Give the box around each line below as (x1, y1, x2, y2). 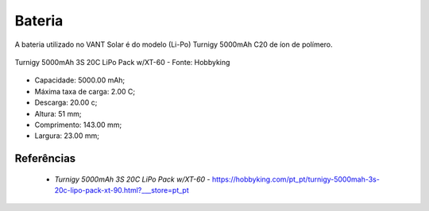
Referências (14, 152, 76, 166)
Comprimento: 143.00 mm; (34, 120, 122, 129)
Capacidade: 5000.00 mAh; (34, 75, 126, 85)
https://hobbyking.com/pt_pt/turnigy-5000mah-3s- (211, 175, 381, 184)
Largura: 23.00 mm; (34, 131, 99, 140)
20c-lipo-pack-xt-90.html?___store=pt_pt (54, 186, 190, 195)
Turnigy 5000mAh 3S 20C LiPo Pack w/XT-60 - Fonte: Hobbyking (14, 57, 230, 67)
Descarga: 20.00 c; (34, 98, 98, 107)
